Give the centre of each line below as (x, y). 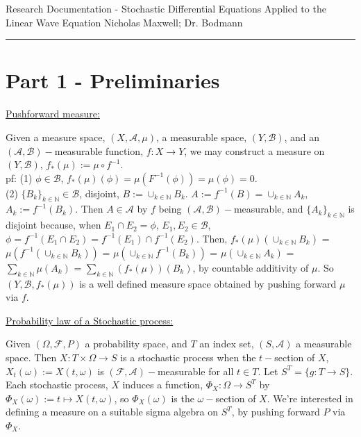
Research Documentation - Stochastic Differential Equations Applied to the (166, 8)
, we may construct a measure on (254, 150)
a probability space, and (136, 344)
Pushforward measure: (53, 114)
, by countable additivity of (251, 267)
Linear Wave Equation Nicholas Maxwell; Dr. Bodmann (124, 22)
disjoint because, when (53, 225)
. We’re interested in (310, 398)
